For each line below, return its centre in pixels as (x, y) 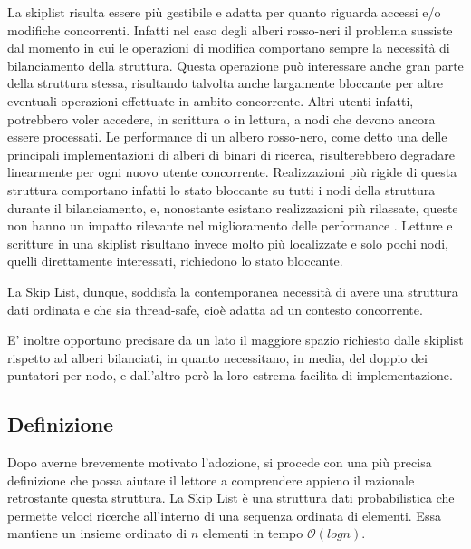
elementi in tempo (253, 533)
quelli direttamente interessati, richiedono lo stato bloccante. (175, 261)
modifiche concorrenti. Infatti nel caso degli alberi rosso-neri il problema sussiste (230, 29)
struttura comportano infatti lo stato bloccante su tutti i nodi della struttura (221, 189)
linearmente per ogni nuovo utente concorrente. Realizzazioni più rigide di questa (232, 172)
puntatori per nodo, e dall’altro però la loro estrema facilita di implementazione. (230, 375)
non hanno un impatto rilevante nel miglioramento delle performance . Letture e (230, 225)
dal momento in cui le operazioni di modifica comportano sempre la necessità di (229, 48)
